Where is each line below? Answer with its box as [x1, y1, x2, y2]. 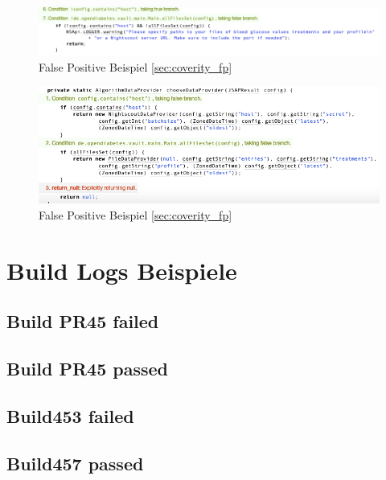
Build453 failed [6, 403, 134, 428]
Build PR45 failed [6, 309, 159, 334]
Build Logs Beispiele [6, 253, 237, 286]
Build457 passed [6, 450, 144, 475]
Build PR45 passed [6, 355, 168, 380]
